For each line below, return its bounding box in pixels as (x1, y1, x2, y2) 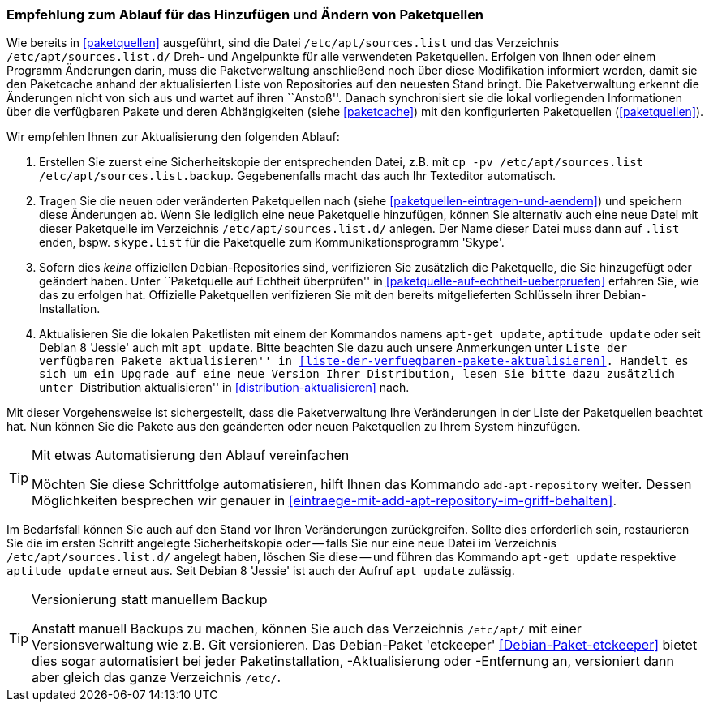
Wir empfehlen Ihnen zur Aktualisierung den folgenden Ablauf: (6, 130, 340, 144)
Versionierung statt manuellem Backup (32, 591, 268, 608)
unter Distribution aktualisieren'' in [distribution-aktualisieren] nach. (39, 380, 410, 395)
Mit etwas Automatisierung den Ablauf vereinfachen (32, 447, 350, 464)
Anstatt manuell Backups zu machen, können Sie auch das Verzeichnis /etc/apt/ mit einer (32, 620, 582, 637)
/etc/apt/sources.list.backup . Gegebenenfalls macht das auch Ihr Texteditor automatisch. (39, 169, 556, 183)
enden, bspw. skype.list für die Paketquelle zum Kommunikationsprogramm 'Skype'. (39, 235, 505, 250)
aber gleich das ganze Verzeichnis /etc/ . (32, 669, 281, 686)
